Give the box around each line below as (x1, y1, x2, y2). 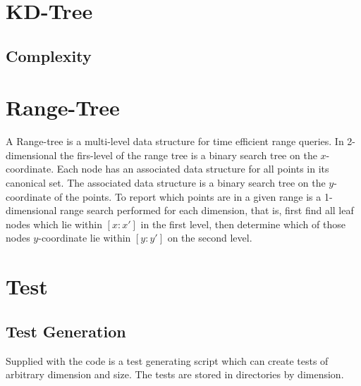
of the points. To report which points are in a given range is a (54, 189, 322, 204)
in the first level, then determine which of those (140, 216, 345, 231)
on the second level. (167, 230, 252, 245)
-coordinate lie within (38, 230, 131, 245)
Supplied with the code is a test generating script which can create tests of (6, 353, 329, 368)
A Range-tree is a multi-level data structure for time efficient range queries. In (6, 134, 344, 149)
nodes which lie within (6, 216, 102, 231)
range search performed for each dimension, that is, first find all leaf (60, 203, 354, 218)
